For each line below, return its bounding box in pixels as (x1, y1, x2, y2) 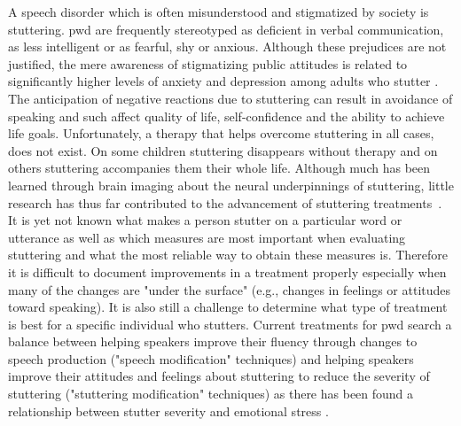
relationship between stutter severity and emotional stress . (8, 401, 329, 420)
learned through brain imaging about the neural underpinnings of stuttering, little (8, 175, 454, 194)
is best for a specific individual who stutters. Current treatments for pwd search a (8, 314, 452, 333)
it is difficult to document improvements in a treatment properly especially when (8, 262, 447, 281)
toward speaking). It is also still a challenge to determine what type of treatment (8, 298, 448, 316)
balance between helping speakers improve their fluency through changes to (8, 332, 418, 351)
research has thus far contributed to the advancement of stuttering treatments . (8, 193, 442, 212)
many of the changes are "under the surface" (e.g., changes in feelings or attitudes (8, 280, 451, 298)
